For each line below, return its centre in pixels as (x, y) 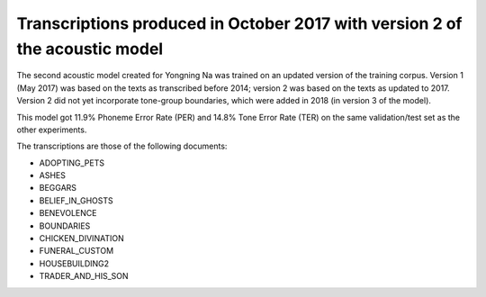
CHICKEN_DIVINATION (82, 238)
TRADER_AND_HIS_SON (84, 276)
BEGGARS (58, 188)
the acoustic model (90, 49)
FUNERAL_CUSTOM (76, 251)
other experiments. (52, 130)
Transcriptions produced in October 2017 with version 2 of (239, 23)
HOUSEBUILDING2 (74, 263)
